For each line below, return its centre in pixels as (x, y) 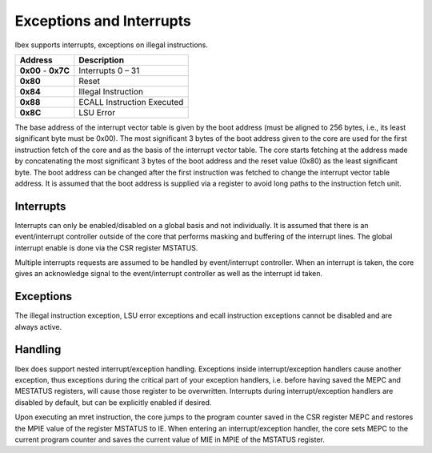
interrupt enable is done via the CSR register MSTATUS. (106, 247)
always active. (38, 327)
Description (101, 60)
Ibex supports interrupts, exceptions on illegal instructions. (111, 45)
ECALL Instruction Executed (131, 102)
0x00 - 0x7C (44, 70)
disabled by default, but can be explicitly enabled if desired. (113, 402)
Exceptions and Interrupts (103, 21)
